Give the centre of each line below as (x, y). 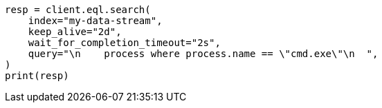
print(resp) (37, 76)
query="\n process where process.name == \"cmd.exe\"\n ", (203, 54)
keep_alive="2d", (75, 32)
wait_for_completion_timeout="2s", (124, 43)
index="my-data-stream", (95, 21)
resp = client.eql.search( (78, 10)
